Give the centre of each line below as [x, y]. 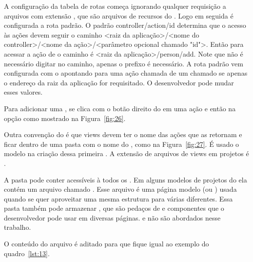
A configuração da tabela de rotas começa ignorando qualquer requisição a [115, 6]
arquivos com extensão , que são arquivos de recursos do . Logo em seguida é [119, 15]
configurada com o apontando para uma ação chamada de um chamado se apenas [126, 73]
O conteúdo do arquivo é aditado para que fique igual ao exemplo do [107, 244]
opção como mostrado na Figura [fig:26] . [65, 118]
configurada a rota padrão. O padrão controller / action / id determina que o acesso [125, 25]
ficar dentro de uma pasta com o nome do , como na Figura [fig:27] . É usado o [122, 144]
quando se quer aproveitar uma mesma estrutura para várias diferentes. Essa [118, 198]
